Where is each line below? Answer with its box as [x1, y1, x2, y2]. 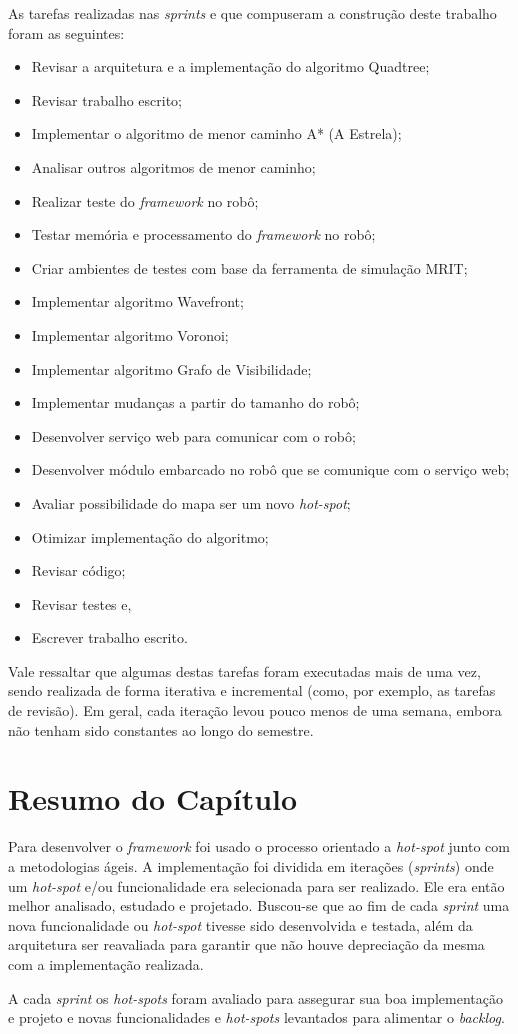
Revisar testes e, [31, 593, 132, 614]
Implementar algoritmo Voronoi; [31, 324, 229, 345]
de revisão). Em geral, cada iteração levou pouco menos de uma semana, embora [8, 700, 502, 721]
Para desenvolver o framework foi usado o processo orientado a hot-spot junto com [8, 836, 510, 857]
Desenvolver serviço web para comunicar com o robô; [31, 425, 356, 446]
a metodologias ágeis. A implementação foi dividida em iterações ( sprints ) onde [8, 855, 494, 876]
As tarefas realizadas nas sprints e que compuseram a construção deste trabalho [8, 3, 497, 23]
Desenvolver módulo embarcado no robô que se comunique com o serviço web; [31, 459, 510, 480]
